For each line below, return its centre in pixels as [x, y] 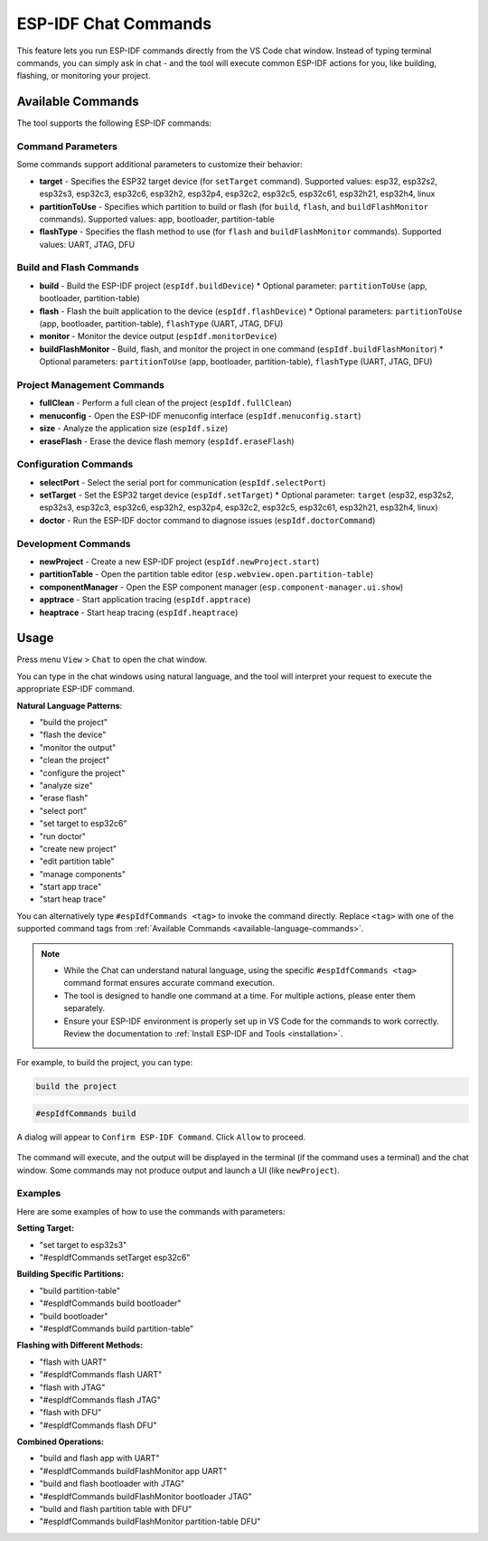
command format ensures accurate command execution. [169, 983]
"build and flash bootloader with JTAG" [112, 1484]
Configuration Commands [75, 464]
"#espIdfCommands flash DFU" [98, 1425]
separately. [84, 1008]
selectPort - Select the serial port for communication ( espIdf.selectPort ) [183, 482]
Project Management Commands [90, 384]
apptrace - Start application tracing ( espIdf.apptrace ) [145, 600]
